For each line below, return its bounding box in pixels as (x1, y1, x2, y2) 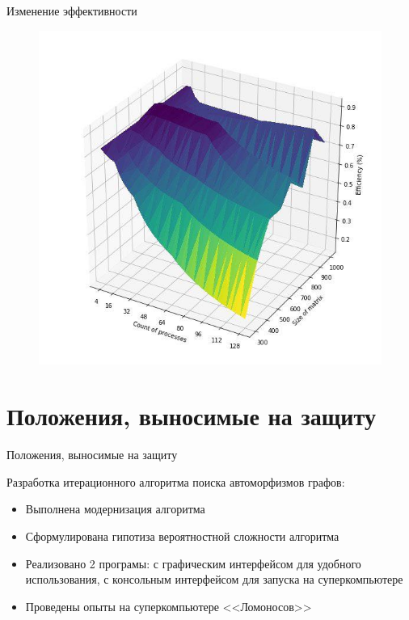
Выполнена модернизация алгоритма (25, 500, 205, 517)
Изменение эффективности (6, 2, 137, 19)
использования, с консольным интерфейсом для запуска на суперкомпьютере (25, 571, 403, 588)
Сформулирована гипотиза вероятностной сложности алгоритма (25, 527, 339, 544)
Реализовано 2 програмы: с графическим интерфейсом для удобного (25, 555, 361, 571)
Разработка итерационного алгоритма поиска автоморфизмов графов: (6, 473, 345, 490)
